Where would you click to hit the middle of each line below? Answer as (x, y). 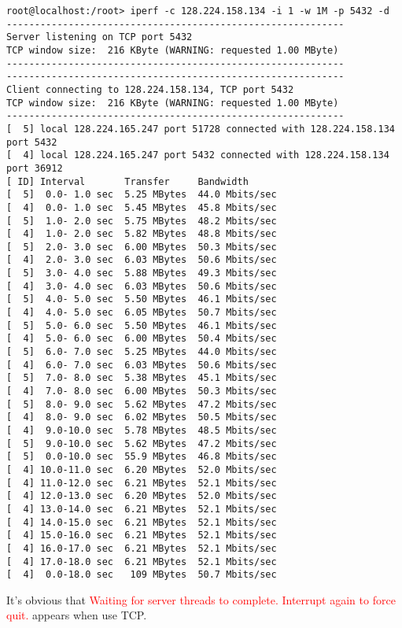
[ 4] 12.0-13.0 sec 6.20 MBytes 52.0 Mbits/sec (142, 496)
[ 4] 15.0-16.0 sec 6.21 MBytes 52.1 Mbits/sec (142, 536)
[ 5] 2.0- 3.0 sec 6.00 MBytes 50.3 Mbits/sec (142, 247)
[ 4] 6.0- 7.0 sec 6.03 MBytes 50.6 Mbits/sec (142, 365)
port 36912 (35, 168)
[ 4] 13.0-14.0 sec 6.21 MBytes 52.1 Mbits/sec (142, 509)
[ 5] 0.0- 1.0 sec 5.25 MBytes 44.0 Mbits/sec (142, 195)
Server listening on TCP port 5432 (100, 37)
